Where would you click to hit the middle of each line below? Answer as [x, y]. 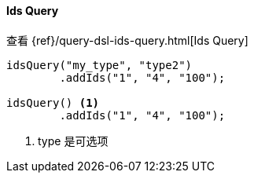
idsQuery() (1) [53, 102]
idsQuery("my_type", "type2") [99, 65]
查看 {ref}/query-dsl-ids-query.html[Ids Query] [127, 40]
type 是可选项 [73, 141]
